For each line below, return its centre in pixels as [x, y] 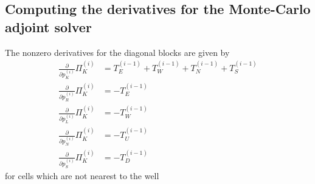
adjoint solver [48, 26]
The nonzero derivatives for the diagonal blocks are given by [117, 52]
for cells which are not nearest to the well [82, 175]
